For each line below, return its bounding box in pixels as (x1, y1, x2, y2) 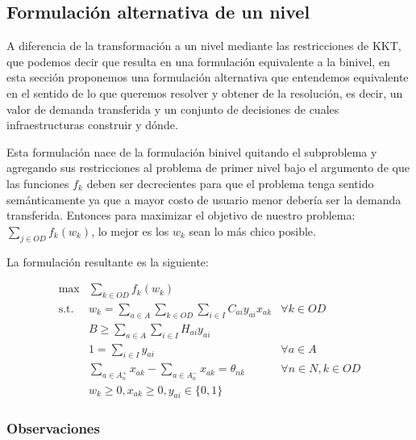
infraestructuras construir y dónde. (6, 116, 178, 133)
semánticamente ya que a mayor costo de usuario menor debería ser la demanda (6, 191, 401, 207)
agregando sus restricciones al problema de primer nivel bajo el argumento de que (6, 159, 410, 176)
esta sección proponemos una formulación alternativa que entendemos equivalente (6, 69, 409, 86)
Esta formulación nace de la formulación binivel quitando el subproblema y (6, 143, 377, 160)
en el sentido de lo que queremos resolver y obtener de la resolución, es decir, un (6, 84, 403, 101)
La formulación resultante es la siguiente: (6, 253, 209, 270)
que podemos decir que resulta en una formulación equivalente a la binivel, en (6, 52, 390, 69)
